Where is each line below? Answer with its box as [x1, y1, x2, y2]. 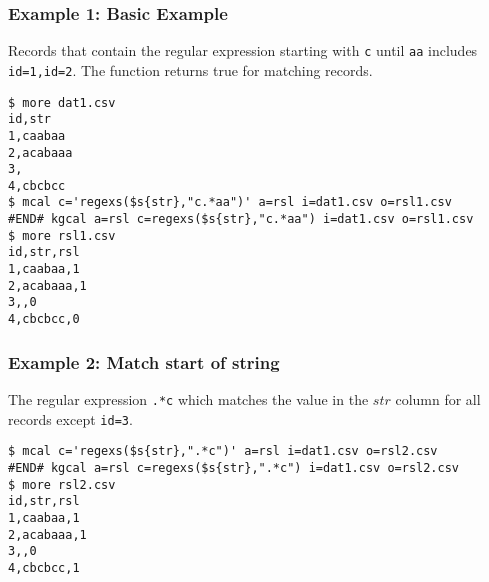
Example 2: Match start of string [8, 349, 280, 374]
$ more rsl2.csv [8, 477, 116, 492]
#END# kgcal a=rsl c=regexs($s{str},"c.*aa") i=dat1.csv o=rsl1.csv [8, 212, 474, 227]
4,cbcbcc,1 [8, 560, 80, 575]
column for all [395, 388, 481, 409]
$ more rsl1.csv [8, 228, 116, 243]
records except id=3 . [8, 408, 133, 429]
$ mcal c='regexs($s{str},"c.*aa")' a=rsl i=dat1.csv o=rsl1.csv [8, 195, 452, 210]
